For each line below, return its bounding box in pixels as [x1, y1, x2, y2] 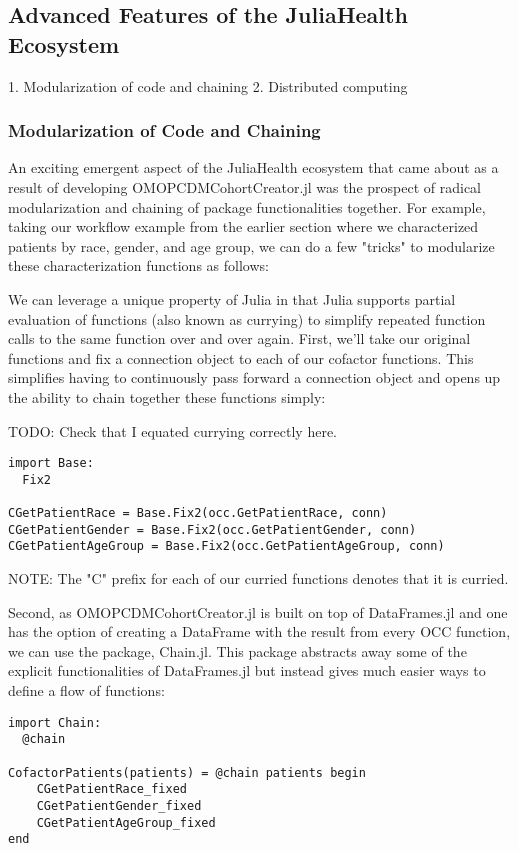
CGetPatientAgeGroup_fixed [36, 815, 216, 830]
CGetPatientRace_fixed [36, 782, 187, 797]
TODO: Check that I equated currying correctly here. [8, 420, 337, 441]
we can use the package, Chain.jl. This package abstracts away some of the [8, 640, 467, 661]
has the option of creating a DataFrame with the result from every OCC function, [8, 621, 511, 642]
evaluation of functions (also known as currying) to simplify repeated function [8, 308, 486, 329]
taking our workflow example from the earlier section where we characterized [8, 216, 479, 237]
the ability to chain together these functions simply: [8, 386, 326, 407]
